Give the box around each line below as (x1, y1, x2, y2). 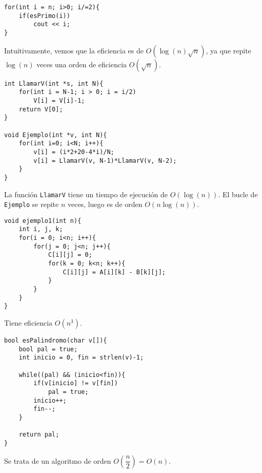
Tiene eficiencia (4, 317, 53, 328)
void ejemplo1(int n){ (4, 217, 82, 224)
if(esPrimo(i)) (18, 12, 70, 20)
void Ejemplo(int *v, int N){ (4, 131, 107, 139)
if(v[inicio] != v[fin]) (33, 380, 118, 387)
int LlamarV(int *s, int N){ (4, 80, 104, 87)
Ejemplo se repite (4, 199, 59, 210)
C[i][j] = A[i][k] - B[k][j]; (63, 268, 166, 276)
